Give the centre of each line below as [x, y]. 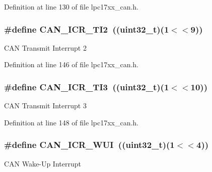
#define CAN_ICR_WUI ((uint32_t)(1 [89, 145]
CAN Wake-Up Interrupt [43, 163]
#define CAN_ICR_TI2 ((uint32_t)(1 [87, 29]
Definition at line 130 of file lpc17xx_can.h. [72, 7]
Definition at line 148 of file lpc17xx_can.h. [72, 122]
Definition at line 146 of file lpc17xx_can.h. [72, 64]
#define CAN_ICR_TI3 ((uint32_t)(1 [87, 87]
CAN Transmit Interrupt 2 [45, 47]
